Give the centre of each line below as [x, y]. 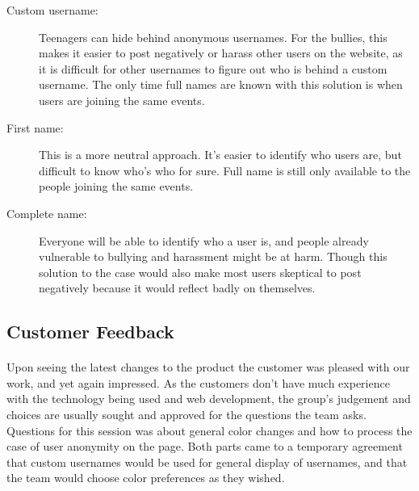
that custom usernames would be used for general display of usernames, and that [207, 462]
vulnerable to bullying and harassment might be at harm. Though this [213, 256]
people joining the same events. [116, 186]
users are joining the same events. [122, 100]
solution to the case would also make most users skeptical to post [200, 272]
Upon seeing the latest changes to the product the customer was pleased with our [208, 367]
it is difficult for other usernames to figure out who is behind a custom [213, 68]
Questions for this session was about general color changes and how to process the [209, 430]
